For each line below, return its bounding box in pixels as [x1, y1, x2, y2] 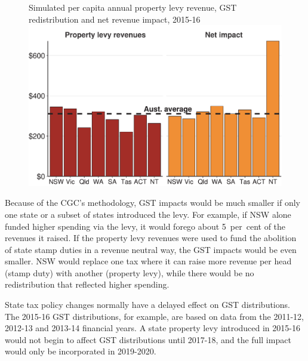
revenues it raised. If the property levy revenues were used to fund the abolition [5, 232, 297, 244]
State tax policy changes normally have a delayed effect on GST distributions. [5, 298, 290, 311]
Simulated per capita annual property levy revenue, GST [29, 1, 237, 13]
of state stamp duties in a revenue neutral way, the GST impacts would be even [5, 243, 297, 255]
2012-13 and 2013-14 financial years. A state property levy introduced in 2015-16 [5, 322, 300, 334]
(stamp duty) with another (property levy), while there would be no [5, 266, 254, 279]
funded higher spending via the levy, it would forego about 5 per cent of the [5, 220, 286, 232]
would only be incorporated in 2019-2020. [5, 345, 156, 357]
